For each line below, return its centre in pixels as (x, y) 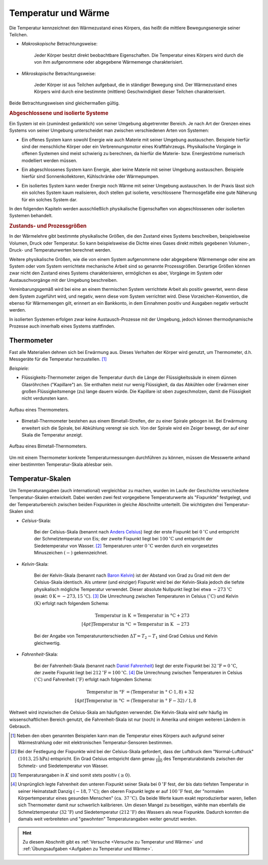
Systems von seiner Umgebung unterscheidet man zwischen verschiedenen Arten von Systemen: (109, 130)
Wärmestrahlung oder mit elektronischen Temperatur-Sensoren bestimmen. (96, 742)
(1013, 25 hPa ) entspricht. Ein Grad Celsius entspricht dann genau (86, 759)
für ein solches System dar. (50, 199)
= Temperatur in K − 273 (161, 624)
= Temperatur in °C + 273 (161, 615)
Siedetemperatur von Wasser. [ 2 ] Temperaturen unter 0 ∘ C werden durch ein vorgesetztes (126, 546)
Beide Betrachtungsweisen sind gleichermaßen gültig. (65, 103)
